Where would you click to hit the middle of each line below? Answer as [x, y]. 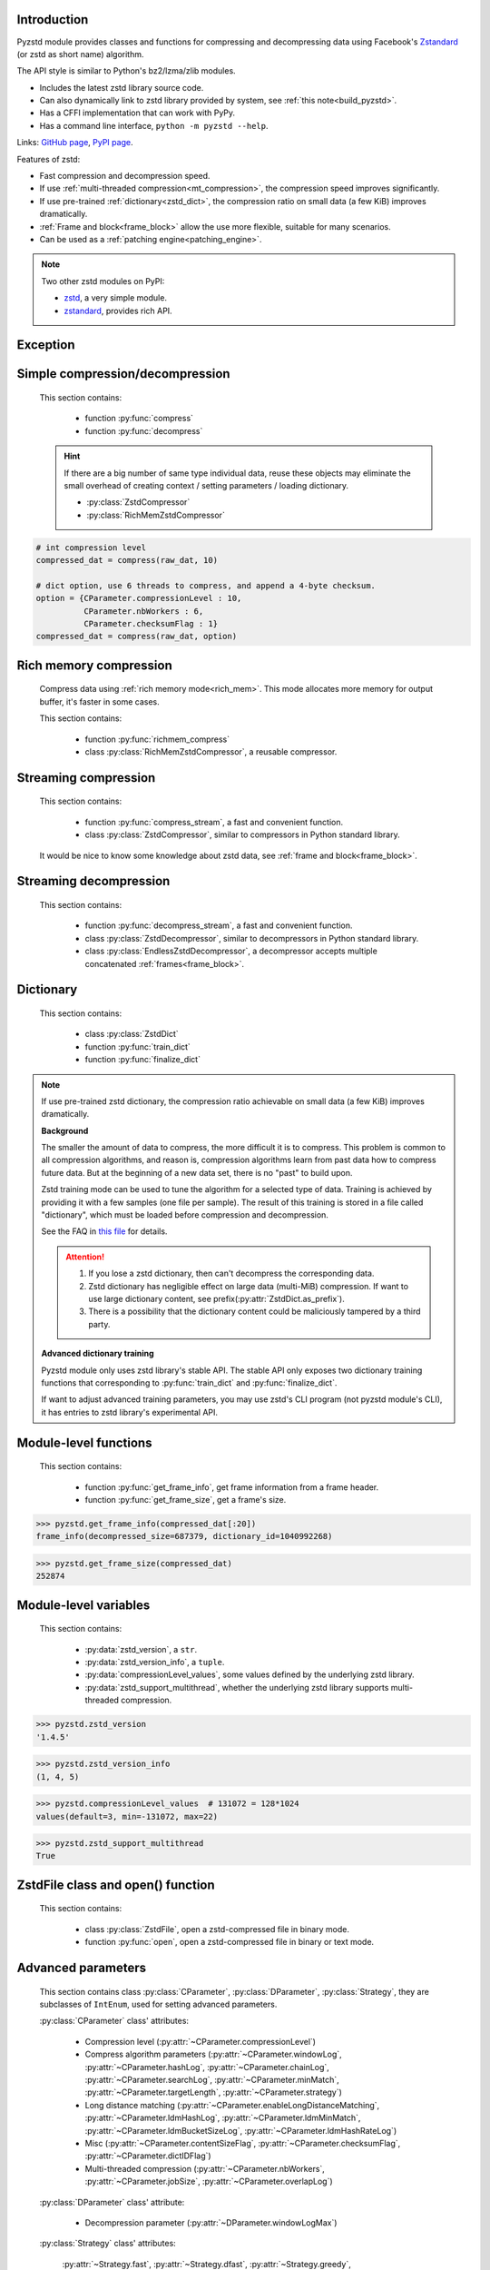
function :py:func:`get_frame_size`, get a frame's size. [186, 1499]
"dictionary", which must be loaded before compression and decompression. [185, 1215]
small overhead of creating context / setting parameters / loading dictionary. [206, 485]
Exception [46, 345]
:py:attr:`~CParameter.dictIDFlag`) [148, 2156]
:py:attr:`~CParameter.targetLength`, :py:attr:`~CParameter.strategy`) [213, 2092]
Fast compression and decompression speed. [125, 176]
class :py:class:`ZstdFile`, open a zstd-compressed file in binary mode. [217, 1929]
